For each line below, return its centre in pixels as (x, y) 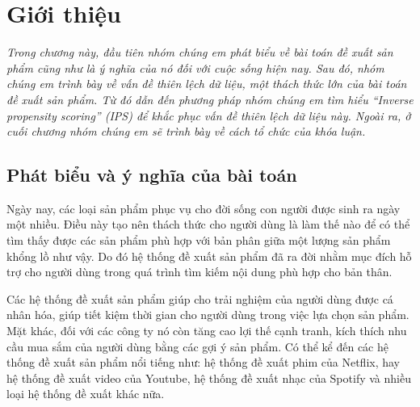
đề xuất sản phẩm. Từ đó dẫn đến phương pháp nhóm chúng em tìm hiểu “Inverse (210, 99)
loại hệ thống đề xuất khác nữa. (86, 394)
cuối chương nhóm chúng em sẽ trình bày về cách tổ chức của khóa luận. (186, 131)
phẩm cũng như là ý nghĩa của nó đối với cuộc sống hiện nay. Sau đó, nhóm (195, 67)
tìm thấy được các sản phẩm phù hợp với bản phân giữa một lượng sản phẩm (199, 240)
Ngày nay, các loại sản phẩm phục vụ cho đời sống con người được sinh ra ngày (204, 208)
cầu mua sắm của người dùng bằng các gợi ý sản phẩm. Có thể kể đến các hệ (197, 346)
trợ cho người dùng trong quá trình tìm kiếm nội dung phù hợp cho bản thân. (199, 272)
